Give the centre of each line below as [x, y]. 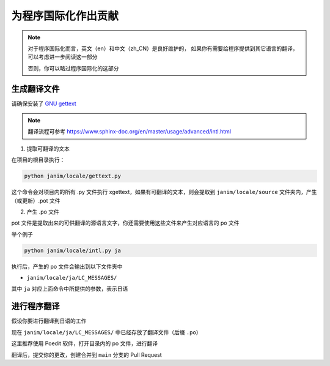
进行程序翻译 [35, 306]
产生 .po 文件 [43, 212]
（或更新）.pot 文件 [36, 200]
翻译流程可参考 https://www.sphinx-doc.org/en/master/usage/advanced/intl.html [130, 132]
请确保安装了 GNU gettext [44, 103]
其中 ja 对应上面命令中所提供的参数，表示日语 [70, 289]
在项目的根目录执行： [38, 160]
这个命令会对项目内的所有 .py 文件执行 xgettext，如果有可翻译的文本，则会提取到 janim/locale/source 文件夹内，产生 [164, 192]
